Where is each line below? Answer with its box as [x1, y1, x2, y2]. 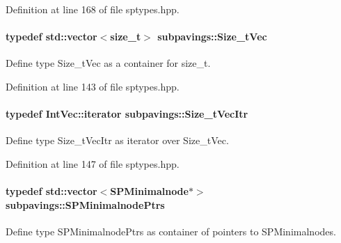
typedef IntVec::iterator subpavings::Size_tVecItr [6, 107, 248, 121]
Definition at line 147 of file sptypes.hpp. [6, 156, 180, 171]
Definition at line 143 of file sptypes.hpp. [6, 79, 180, 93]
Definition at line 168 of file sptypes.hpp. [6, 2, 180, 16]
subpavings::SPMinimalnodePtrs [6, 197, 165, 212]
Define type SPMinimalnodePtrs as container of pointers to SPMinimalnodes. [6, 224, 336, 238]
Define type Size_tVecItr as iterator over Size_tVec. [6, 133, 229, 148]
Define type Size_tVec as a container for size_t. [6, 56, 211, 70]
